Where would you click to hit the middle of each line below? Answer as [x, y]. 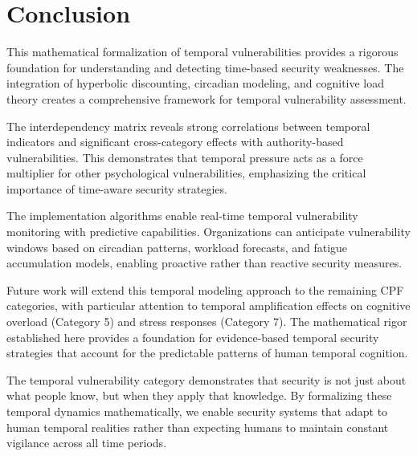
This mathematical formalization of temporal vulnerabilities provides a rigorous [202, 52]
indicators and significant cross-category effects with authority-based [175, 142]
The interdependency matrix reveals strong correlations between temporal [188, 126]
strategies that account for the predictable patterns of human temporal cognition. [207, 353]
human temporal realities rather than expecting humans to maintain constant [198, 427]
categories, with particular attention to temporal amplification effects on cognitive [208, 305]
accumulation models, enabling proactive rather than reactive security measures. [204, 263]
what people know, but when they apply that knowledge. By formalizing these [199, 395]
